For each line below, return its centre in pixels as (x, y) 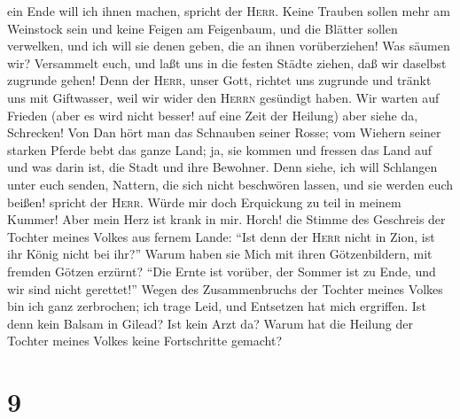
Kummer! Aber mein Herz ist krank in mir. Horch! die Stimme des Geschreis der (226, 219)
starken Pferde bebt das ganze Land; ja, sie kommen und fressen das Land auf (220, 149)
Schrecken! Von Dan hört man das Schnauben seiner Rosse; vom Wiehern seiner (224, 132)
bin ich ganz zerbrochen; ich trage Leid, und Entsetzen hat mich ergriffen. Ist (217, 306)
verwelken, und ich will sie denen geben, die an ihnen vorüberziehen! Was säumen (229, 46)
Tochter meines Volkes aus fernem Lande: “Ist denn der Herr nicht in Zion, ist (221, 236)
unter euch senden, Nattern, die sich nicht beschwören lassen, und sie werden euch (230, 184)
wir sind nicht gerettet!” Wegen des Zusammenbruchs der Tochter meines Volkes (225, 288)
